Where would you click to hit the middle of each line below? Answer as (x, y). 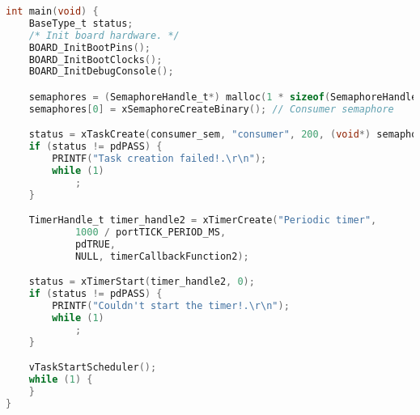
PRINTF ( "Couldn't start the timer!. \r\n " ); (171, 306)
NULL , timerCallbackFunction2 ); (162, 256)
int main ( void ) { (52, 11)
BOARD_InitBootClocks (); (95, 59)
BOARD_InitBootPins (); (89, 47)
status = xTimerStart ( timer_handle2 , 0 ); (142, 282)
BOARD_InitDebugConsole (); (101, 72)
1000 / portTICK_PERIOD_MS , (151, 233)
